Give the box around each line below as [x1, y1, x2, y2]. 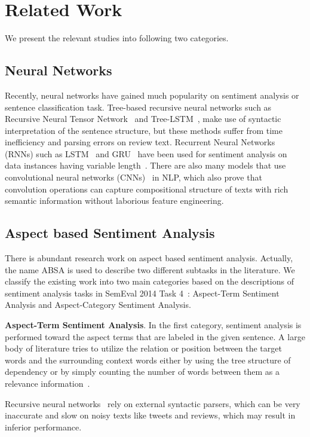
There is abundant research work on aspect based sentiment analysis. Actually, [5, 252, 293, 264]
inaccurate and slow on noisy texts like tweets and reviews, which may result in [5, 409, 296, 421]
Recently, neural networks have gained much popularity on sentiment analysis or [5, 88, 299, 101]
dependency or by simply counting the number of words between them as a [5, 365, 280, 378]
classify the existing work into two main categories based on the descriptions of [5, 275, 294, 288]
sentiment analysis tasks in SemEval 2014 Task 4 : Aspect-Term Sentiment [5, 286, 280, 299]
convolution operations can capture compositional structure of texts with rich [5, 182, 288, 195]
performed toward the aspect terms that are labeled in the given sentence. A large [5, 330, 305, 343]
